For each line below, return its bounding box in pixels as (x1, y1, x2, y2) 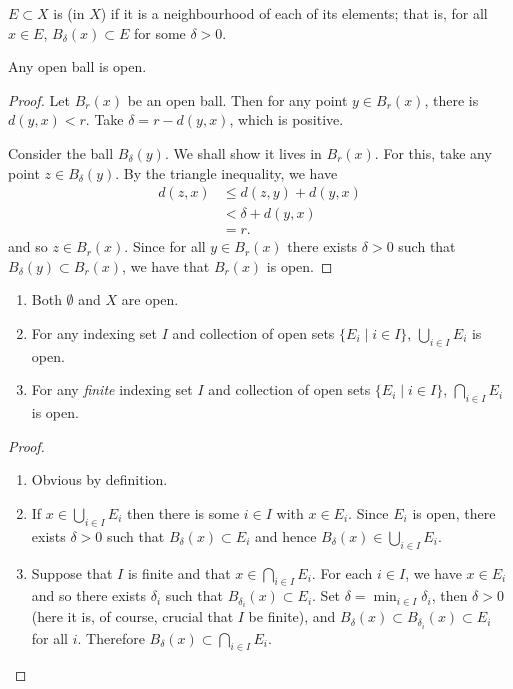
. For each (311, 562, 373, 583)
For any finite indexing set (31, 379, 193, 400)
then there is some (126, 503, 240, 523)
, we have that (122, 255, 210, 276)
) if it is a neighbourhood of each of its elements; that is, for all (100, 3, 488, 23)
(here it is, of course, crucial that (31, 606, 234, 627)
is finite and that (127, 562, 231, 583)
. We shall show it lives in (164, 142, 322, 163)
